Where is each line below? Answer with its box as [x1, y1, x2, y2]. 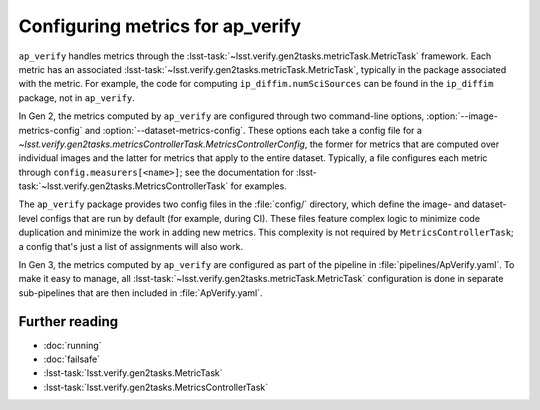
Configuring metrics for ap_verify [18, 15, 302, 37]
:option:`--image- [426, 110, 499, 122]
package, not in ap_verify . [18, 91, 135, 104]
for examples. [230, 180, 287, 192]
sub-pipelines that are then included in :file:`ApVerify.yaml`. [18, 286, 264, 299]
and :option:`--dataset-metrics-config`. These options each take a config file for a [84, 124, 422, 136]
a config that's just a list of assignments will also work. [18, 240, 244, 252]
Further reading [18, 313, 119, 330]
